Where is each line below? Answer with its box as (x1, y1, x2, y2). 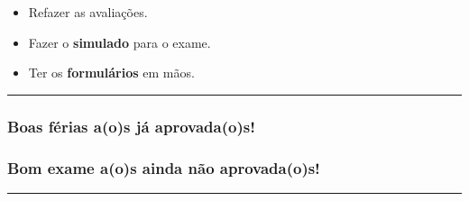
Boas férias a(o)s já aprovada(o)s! (7, 114, 255, 137)
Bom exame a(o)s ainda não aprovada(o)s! (7, 156, 320, 178)
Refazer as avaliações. (28, 3, 148, 21)
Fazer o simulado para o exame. (28, 32, 211, 51)
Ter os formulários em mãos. (28, 63, 195, 82)
